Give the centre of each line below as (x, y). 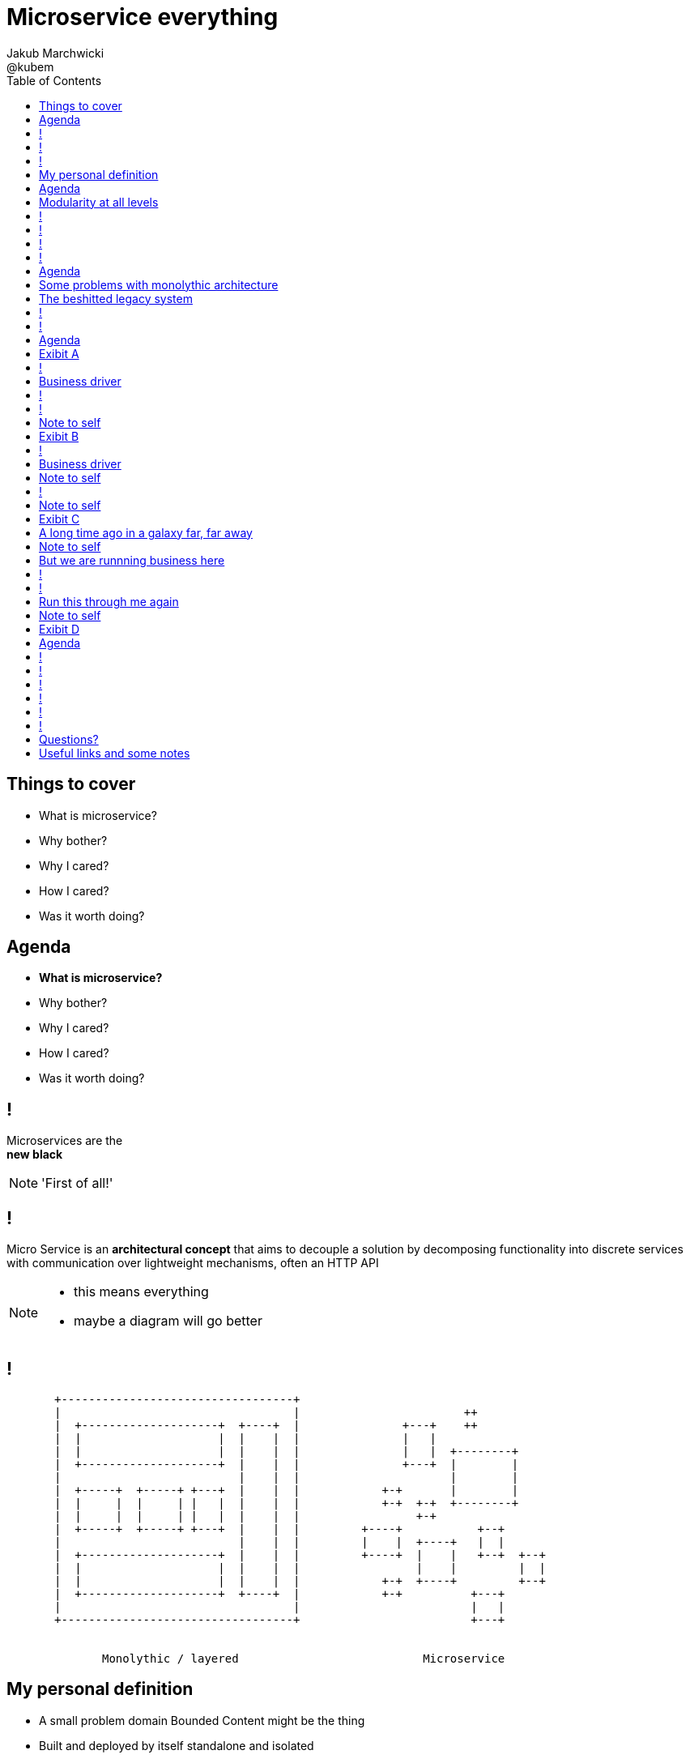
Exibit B (59, 436)
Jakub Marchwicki (55, 53)
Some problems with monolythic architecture (159, 284)
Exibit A (59, 353)
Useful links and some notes (115, 753)
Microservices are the (65, 1141)
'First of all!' (77, 1183)
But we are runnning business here (132, 560)
